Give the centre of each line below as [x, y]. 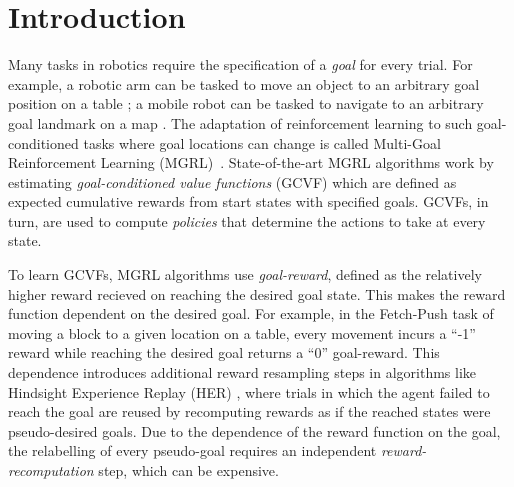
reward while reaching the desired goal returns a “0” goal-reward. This [224, 352]
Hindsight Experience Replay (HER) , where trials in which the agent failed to [249, 391]
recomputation [51, 470]
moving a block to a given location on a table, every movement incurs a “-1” [242, 332]
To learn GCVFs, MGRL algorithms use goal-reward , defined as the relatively [245, 274]
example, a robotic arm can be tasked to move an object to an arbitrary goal [244, 83]
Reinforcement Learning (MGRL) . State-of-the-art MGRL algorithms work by [251, 162]
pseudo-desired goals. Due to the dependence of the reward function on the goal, [254, 430]
